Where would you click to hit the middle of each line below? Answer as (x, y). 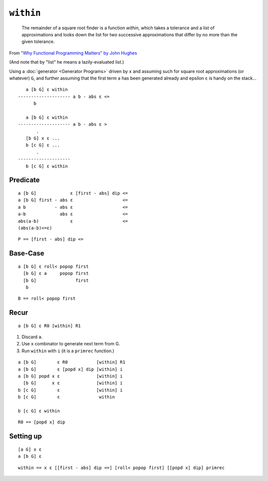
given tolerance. (38, 42)
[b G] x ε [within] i (73, 383)
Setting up (26, 437)
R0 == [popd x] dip (42, 422)
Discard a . (32, 337)
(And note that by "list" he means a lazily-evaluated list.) (67, 62)
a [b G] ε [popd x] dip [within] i (70, 369)
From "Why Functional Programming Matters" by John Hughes (73, 53)
